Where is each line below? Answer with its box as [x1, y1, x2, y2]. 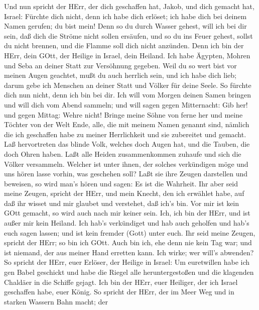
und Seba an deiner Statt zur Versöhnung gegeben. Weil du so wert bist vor [4, 60, 237, 70]
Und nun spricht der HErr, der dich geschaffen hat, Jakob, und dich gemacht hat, [4, 1, 254, 11]
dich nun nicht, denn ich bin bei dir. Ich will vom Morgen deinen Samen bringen [4, 89, 251, 100]
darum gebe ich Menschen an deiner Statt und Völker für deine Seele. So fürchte [4, 79, 251, 90]
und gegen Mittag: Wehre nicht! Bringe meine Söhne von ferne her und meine [4, 109, 243, 120]
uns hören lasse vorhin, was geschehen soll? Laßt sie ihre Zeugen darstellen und [4, 168, 248, 179]
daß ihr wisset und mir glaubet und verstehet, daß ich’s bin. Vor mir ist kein [4, 197, 239, 208]
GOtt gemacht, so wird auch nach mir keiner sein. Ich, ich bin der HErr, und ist [4, 208, 250, 218]
